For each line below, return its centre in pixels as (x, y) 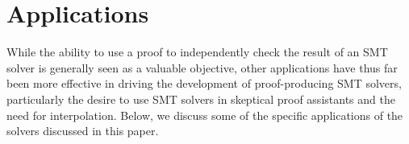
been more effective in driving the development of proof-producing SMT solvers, (204, 83)
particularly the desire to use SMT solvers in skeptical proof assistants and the (201, 99)
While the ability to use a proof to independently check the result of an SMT (197, 52)
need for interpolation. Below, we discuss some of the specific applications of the (205, 115)
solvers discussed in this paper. (83, 131)
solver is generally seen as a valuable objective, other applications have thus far (202, 67)
